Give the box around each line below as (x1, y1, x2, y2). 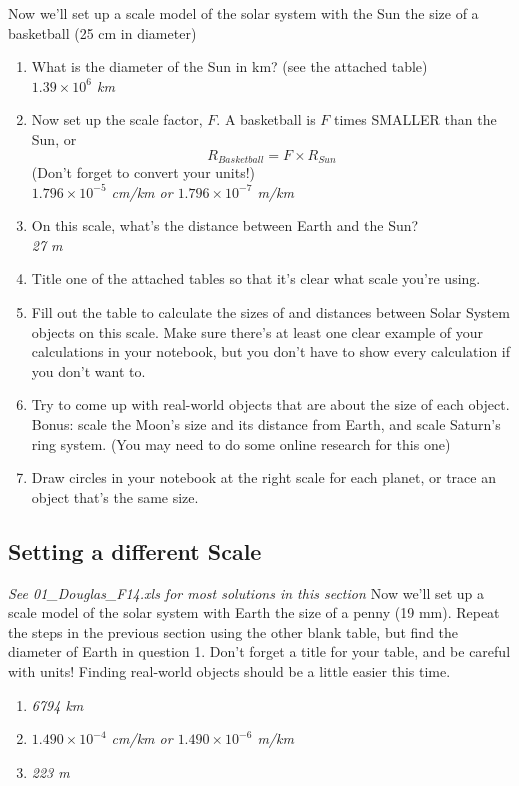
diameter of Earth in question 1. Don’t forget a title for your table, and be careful (8, 641, 511, 662)
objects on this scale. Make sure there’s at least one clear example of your (31, 321, 484, 342)
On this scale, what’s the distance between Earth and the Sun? (31, 215, 419, 236)
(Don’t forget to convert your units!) (31, 162, 256, 183)
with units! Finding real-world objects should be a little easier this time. (8, 660, 451, 681)
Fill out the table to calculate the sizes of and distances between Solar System (31, 301, 510, 322)
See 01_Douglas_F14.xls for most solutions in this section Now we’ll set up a (8, 582, 485, 603)
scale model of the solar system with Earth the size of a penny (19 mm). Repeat (8, 602, 500, 623)
